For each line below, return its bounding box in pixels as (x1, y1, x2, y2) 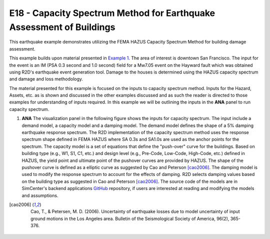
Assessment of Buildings (9, 21, 115, 32)
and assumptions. (21, 192, 58, 198)
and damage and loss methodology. (9, 76, 83, 82)
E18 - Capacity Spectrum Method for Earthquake (9, 7, 215, 18)
